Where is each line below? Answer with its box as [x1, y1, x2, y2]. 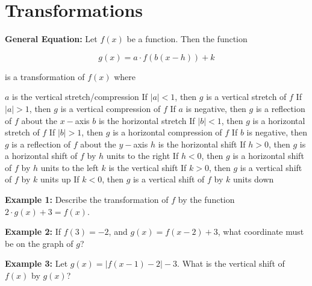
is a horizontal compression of [113, 126, 222, 138]
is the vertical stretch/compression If [12, 90, 148, 103]
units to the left [40, 161, 99, 173]
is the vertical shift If [108, 161, 187, 173]
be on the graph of [5, 237, 73, 249]
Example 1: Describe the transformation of [5, 193, 169, 206]
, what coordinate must [217, 225, 304, 238]
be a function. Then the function [126, 33, 248, 45]
